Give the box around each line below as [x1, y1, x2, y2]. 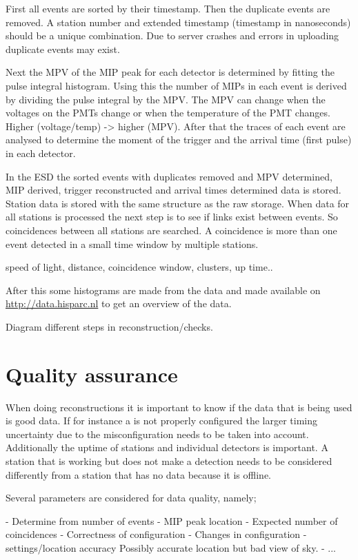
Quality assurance [6, 360, 178, 388]
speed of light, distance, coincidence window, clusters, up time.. [6, 260, 273, 274]
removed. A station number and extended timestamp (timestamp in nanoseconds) [6, 14, 351, 29]
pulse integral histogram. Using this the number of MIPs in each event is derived [6, 78, 347, 92]
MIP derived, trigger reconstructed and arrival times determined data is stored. [6, 183, 341, 197]
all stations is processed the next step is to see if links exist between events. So [6, 209, 338, 224]
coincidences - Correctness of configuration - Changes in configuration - [6, 527, 307, 541]
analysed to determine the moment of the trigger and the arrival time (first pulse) [6, 132, 352, 147]
